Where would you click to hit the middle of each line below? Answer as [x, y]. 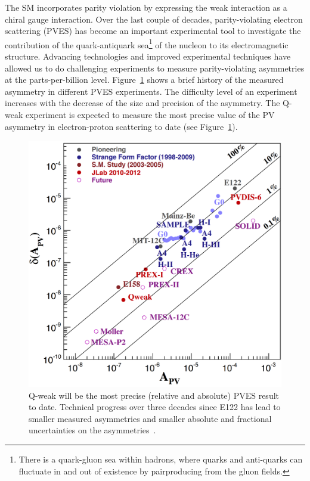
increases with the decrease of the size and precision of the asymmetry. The [142, 103]
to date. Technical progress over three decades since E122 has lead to [155, 407]
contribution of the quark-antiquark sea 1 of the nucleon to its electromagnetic [147, 44]
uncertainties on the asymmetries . [92, 430]
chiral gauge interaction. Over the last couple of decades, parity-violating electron [154, 19]
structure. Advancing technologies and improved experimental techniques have [148, 56]
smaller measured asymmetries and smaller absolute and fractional [150, 418]
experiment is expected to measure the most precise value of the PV [150, 114]
